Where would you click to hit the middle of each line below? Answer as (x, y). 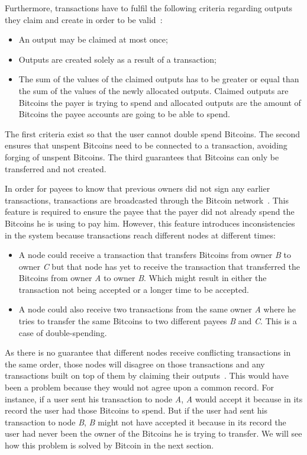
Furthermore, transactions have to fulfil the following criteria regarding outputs (149, 8)
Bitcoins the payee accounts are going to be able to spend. (124, 114)
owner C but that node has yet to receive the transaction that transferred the (159, 266)
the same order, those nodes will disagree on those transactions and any (135, 364)
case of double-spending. (63, 332)
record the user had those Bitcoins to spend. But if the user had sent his (136, 410)
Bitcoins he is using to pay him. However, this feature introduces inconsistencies (150, 223)
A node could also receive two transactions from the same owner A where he (157, 309)
